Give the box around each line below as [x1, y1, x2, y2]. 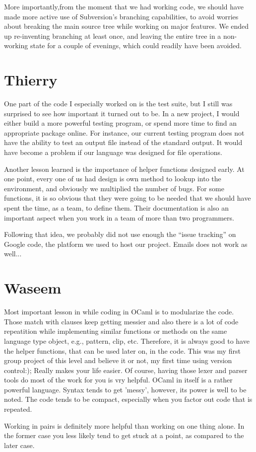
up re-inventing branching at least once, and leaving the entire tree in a [4, 30, 221, 41]
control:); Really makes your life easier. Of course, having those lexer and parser [4, 365, 248, 375]
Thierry [4, 70, 58, 90]
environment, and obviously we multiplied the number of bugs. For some [4, 183, 224, 193]
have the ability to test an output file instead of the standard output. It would [4, 137, 243, 148]
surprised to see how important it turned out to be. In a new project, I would [4, 108, 240, 118]
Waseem [4, 278, 62, 298]
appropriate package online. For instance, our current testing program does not [4, 127, 245, 138]
